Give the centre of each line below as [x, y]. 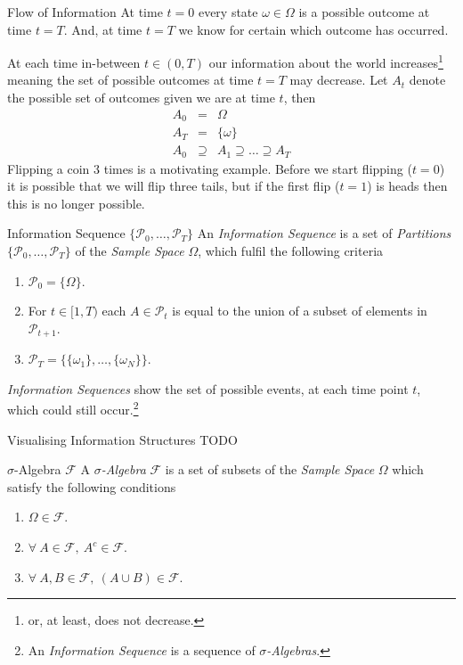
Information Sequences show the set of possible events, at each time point [208, 388]
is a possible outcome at [364, 12]
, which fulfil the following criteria [291, 250]
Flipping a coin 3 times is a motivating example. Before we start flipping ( [210, 168]
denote [427, 80]
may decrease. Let [339, 80]
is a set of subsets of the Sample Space [270, 469]
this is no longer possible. [76, 203]
